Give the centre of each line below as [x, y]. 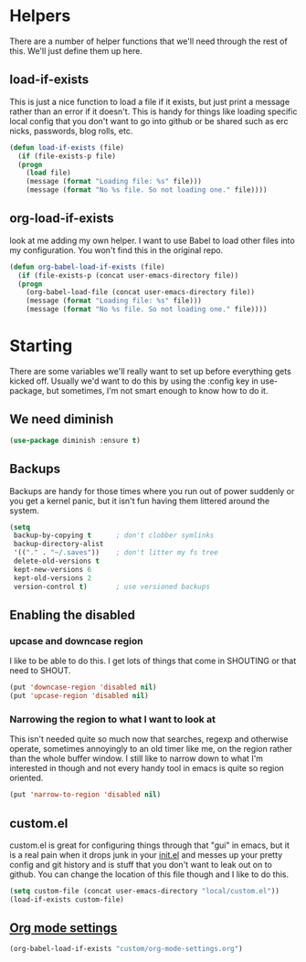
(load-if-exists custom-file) [67, 899]
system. [24, 510]
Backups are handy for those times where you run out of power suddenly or [152, 491]
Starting [41, 346]
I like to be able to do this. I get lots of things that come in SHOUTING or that [153, 661]
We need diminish [62, 420]
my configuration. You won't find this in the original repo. [116, 250]
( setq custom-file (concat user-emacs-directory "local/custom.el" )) [145, 891]
